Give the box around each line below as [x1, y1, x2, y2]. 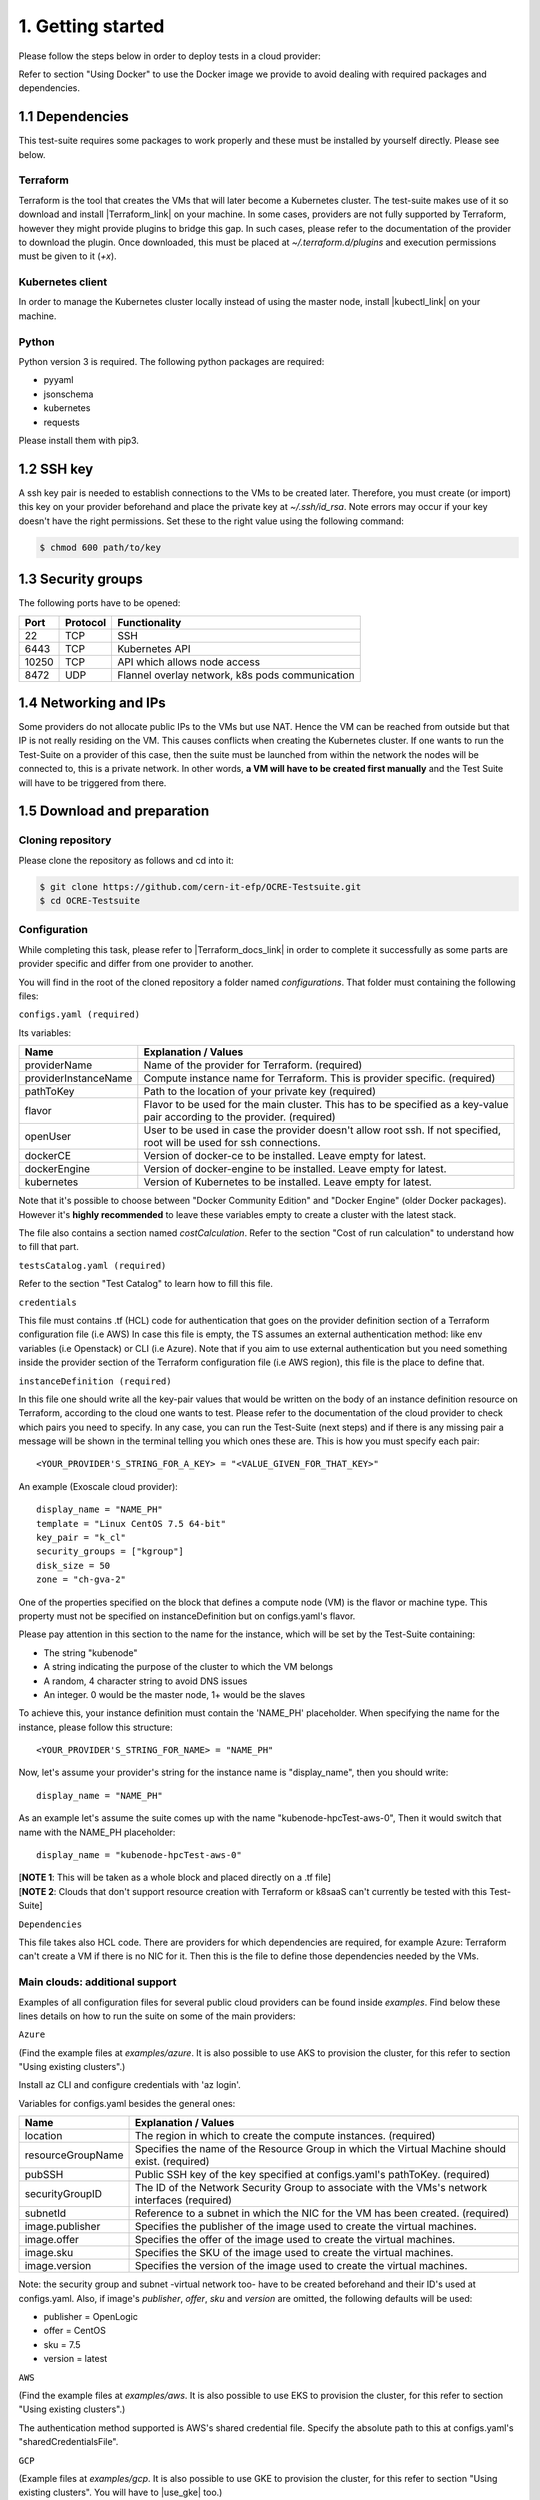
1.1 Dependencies [18, 108, 129, 125]
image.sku [24, 2246, 74, 2260]
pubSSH [24, 2168, 64, 2182]
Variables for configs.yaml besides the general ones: [18, 2097, 236, 2109]
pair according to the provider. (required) [143, 1110, 336, 1124]
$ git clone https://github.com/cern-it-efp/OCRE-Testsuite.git [39, 881, 362, 892]
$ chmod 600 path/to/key [39, 541, 162, 553]
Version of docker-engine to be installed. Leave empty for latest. [143, 1162, 447, 1176]
